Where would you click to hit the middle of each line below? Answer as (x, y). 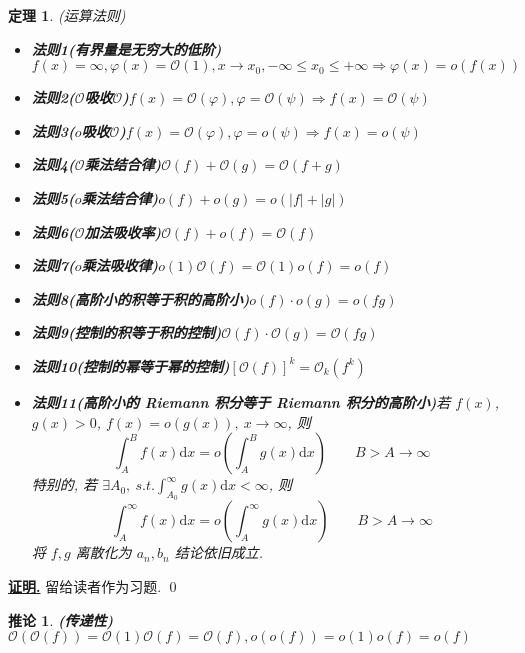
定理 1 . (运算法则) (67, 15)
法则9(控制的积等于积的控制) (126, 332)
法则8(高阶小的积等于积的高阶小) (140, 298)
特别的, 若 (64, 484)
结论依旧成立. (218, 552)
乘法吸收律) (120, 265)
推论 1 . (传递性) (61, 619)
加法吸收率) (123, 231)
